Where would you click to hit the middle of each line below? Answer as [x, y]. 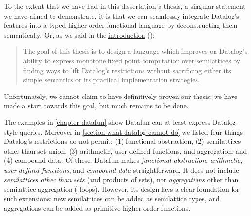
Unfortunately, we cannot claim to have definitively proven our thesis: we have [121, 96]
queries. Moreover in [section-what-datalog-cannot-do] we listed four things [131, 131]
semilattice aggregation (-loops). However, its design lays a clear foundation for [122, 189]
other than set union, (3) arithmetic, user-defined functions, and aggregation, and [125, 150]
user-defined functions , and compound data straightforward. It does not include [122, 169]
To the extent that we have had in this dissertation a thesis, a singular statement [125, 6]
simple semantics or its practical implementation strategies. [111, 80]
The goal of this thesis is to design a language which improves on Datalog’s [135, 51]
